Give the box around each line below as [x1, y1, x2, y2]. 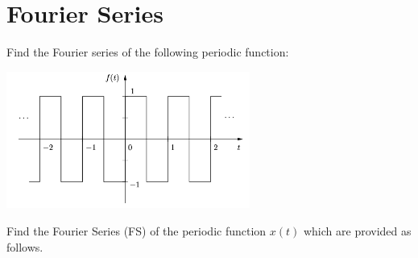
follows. [6, 238, 43, 255]
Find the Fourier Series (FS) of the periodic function [6, 222, 267, 239]
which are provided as [303, 222, 412, 239]
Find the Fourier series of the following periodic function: [6, 44, 289, 60]
